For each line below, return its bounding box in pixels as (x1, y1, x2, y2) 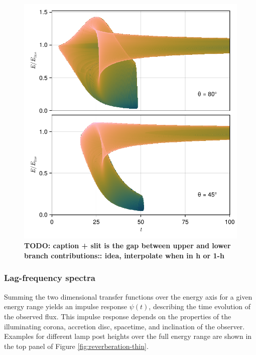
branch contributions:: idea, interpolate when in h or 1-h (24, 250, 224, 260)
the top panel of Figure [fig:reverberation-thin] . (4, 340, 149, 351)
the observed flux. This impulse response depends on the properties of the (4, 311, 231, 321)
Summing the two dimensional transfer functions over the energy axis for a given (4, 291, 252, 302)
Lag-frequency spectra (4, 271, 95, 284)
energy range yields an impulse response (4, 301, 127, 312)
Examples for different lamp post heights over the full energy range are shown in (4, 331, 252, 341)
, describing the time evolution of (149, 301, 251, 312)
